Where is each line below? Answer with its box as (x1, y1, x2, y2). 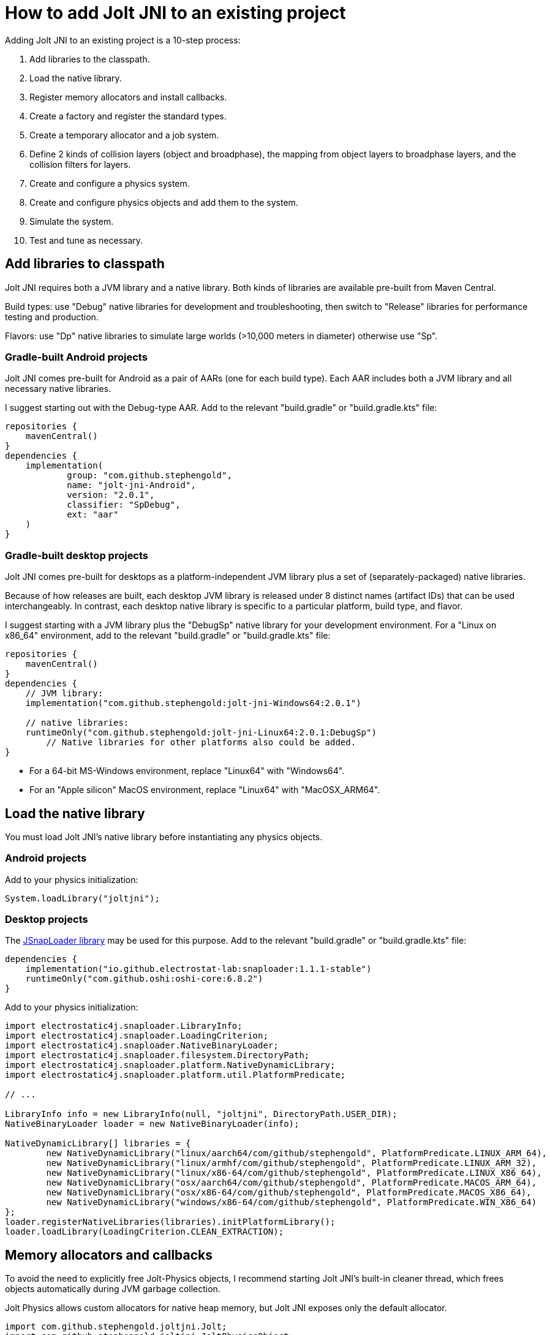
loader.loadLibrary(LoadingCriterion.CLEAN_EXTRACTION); (5, 1227, 284, 1237)
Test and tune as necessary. (29, 235, 143, 246)
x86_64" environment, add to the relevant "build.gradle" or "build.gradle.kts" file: (5, 630, 331, 641)
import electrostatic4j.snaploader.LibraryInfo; (5, 1021, 243, 1031)
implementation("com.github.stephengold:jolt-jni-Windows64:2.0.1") (25, 698, 361, 709)
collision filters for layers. (29, 159, 131, 170)
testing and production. (5, 311, 99, 322)
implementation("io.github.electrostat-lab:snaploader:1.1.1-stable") (25, 964, 372, 974)
